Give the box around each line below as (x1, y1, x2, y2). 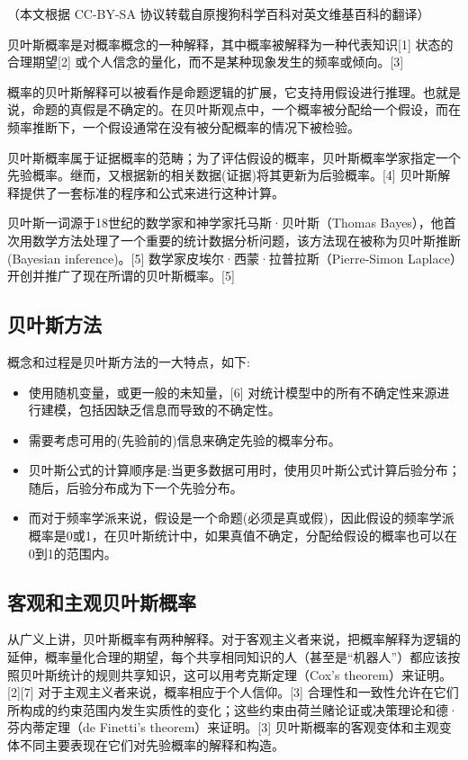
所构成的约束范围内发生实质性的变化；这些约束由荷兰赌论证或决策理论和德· (7, 700, 458, 719)
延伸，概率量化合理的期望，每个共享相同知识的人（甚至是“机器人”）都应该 (7, 648, 448, 666)
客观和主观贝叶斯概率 (7, 587, 196, 615)
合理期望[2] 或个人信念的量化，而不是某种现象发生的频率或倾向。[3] (7, 52, 404, 71)
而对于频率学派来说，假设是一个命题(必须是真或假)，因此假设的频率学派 (28, 508, 454, 527)
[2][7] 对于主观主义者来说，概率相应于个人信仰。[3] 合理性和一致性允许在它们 (7, 683, 459, 702)
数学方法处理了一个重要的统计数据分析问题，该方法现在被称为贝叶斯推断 (31, 230, 461, 249)
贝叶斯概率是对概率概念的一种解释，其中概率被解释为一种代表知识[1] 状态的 (7, 34, 454, 53)
